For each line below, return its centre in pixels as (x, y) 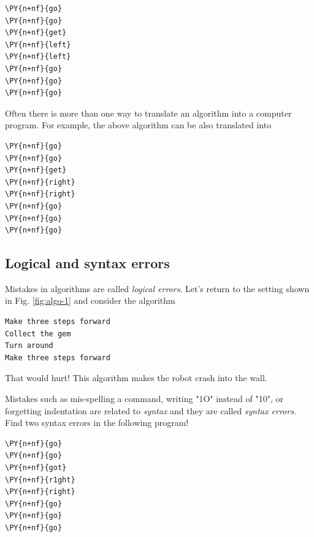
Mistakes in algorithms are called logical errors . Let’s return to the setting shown (157, 288)
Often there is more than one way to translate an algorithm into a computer (148, 113)
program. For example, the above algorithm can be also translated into (138, 125)
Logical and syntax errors (87, 263)
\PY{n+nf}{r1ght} (40, 480)
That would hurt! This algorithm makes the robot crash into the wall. (136, 378)
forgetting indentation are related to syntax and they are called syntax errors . (151, 410)
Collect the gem (38, 334)
